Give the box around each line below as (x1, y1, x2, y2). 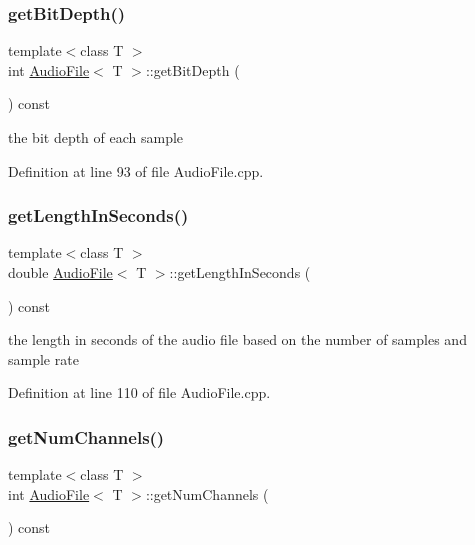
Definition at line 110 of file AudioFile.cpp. (8, 382, 271, 403)
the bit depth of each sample (8, 127, 184, 147)
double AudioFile (8, 262, 113, 282)
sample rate (8, 348, 79, 369)
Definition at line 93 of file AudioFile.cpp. (8, 160, 264, 181)
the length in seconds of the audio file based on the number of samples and (8, 329, 467, 350)
